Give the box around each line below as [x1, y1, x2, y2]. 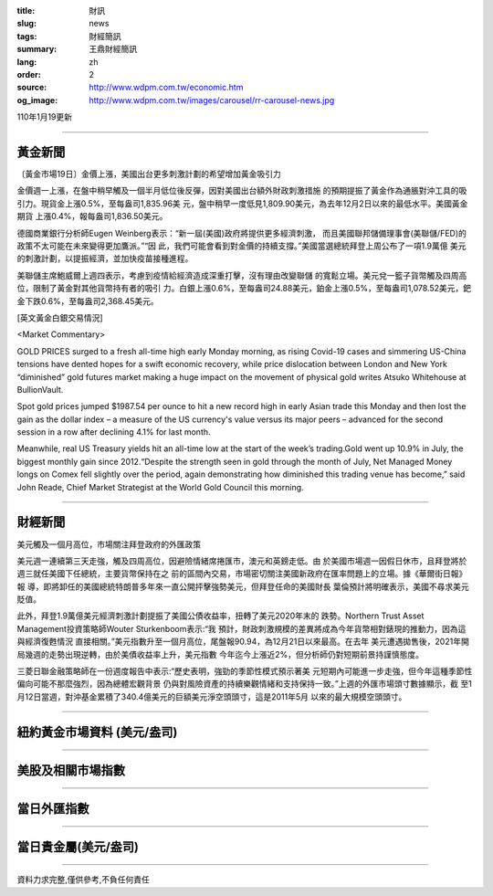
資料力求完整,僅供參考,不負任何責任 [16, 874, 151, 885]
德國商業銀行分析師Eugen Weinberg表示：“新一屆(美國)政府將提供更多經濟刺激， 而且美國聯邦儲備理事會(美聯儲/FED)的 [16, 227, 467, 238]
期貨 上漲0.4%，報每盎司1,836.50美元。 [16, 211, 168, 222]
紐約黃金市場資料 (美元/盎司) [16, 724, 178, 740]
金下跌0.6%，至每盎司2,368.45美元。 [16, 295, 159, 306]
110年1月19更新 [16, 111, 73, 122]
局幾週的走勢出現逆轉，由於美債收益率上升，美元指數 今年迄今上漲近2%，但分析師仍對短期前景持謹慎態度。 [16, 648, 425, 659]
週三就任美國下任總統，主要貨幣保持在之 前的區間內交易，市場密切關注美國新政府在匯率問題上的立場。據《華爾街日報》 [16, 568, 467, 579]
